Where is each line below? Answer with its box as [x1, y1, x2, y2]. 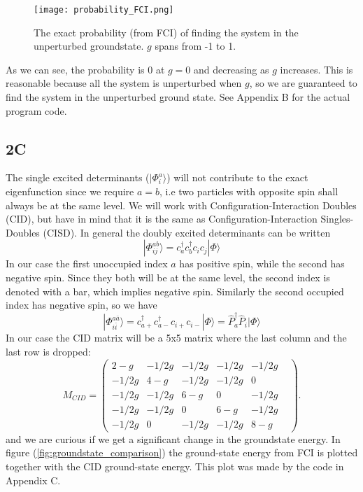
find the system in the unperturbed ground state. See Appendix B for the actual [6, 90, 350, 104]
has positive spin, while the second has [179, 256, 345, 271]
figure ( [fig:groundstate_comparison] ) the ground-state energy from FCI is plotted [6, 445, 358, 460]
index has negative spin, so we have [6, 297, 157, 312]
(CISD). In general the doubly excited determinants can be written [43, 225, 331, 239]
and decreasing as [194, 62, 269, 76]
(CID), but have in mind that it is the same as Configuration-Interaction [6, 211, 318, 226]
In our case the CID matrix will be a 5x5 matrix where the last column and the [6, 330, 347, 345]
